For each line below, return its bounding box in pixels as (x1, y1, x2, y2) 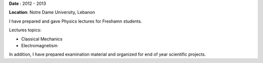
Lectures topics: (9, 27, 41, 33)
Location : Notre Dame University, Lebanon (9, 10, 95, 15)
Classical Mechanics (21, 36, 63, 42)
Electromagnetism (21, 42, 58, 48)
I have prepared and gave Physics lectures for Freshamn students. (9, 18, 142, 24)
